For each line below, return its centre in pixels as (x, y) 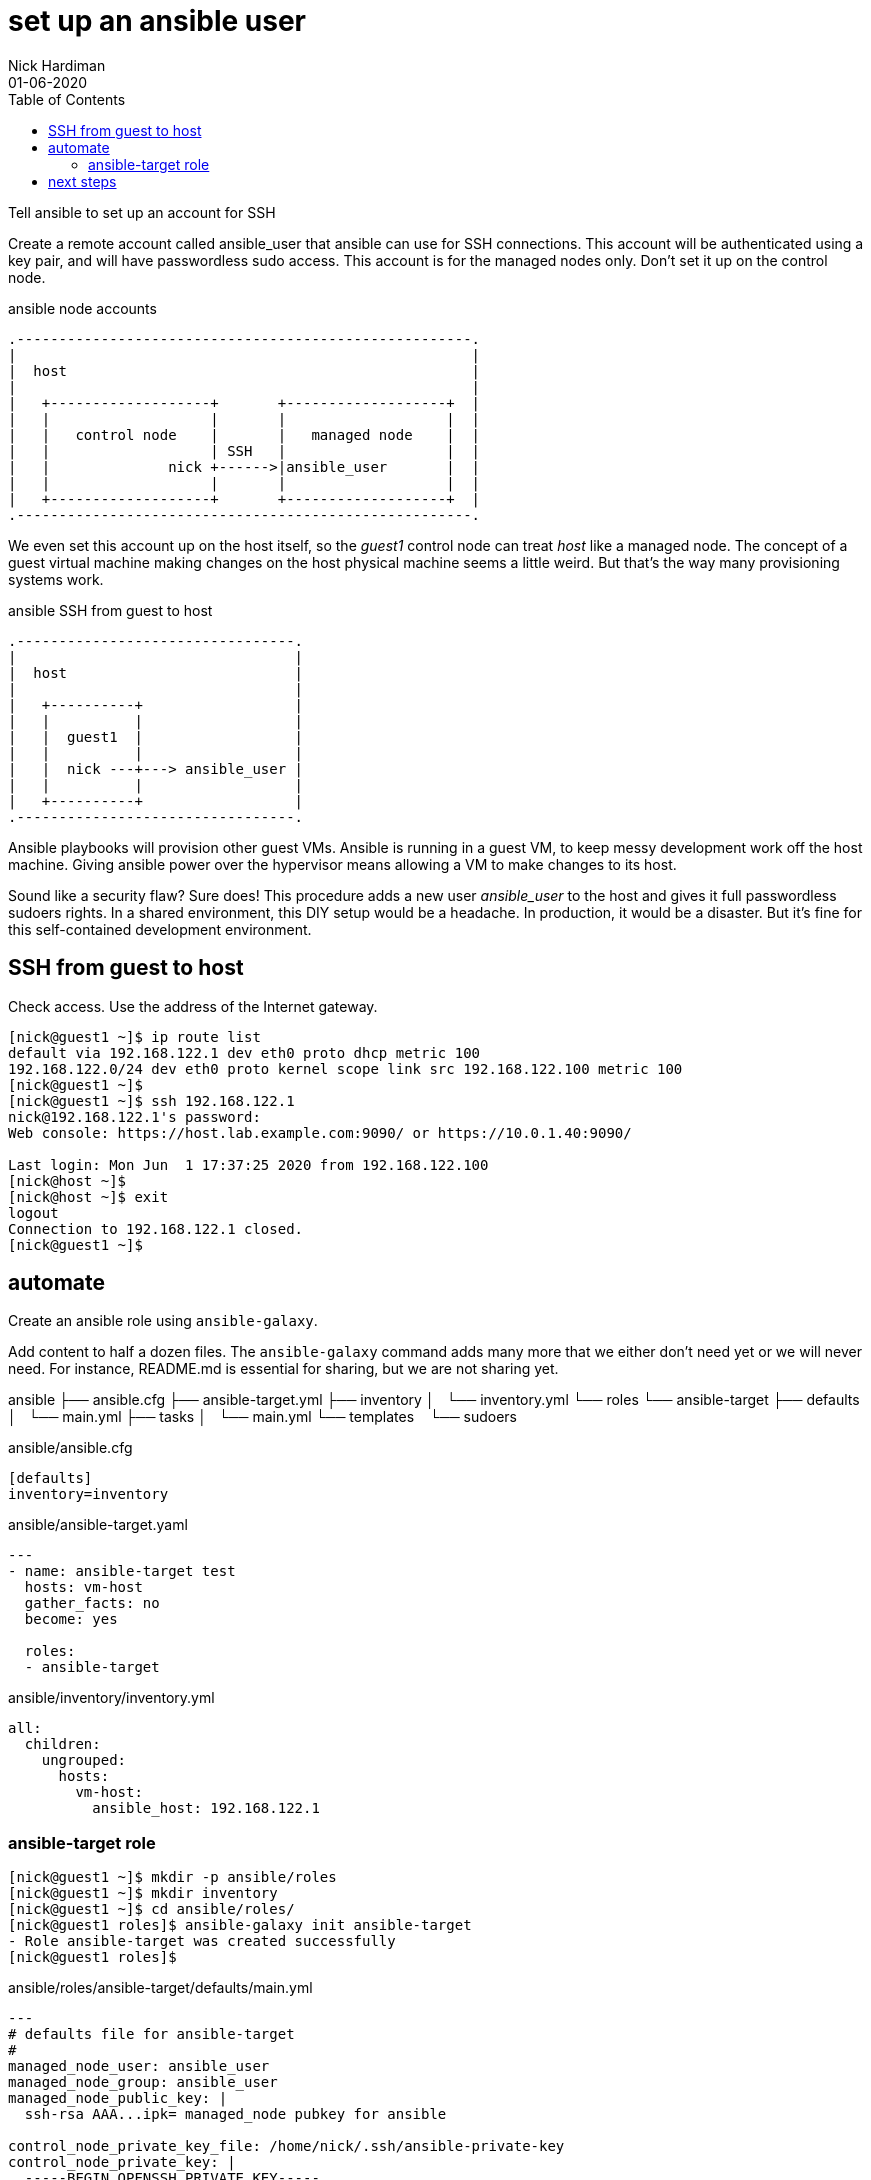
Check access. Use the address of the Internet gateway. (193, 1006)
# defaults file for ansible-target (151, 2034)
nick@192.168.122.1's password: (134, 1116)
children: (62, 1744)
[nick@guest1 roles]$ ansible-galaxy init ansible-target (240, 1925)
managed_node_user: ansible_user (139, 2066)
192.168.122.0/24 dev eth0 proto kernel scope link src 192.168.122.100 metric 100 (345, 1068)
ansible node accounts (82, 308)
